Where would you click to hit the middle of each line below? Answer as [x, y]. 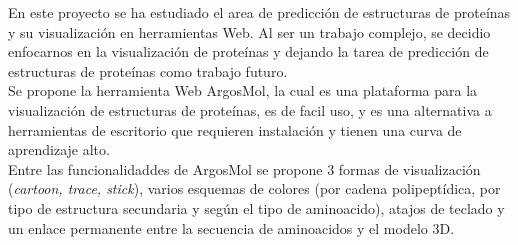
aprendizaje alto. [59, 149]
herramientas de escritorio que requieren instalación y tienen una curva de [235, 129]
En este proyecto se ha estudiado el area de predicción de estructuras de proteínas [259, 12]
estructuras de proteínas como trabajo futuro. [148, 70]
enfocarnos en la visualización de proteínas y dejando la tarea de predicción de [248, 51]
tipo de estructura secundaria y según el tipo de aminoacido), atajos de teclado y [256, 207]
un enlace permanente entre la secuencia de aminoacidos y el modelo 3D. [231, 227]
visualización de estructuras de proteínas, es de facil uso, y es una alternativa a [250, 109]
